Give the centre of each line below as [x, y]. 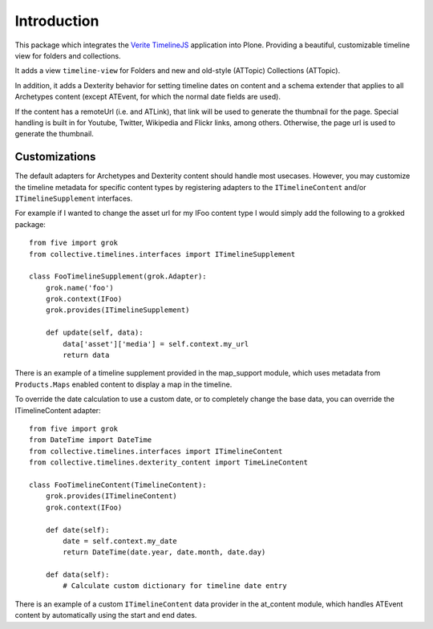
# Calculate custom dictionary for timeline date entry [175, 586]
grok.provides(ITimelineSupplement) [117, 310]
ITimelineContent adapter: [58, 410]
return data [86, 355]
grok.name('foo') [79, 288]
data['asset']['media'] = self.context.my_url [156, 344]
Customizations [55, 157]
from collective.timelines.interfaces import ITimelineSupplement [162, 254]
